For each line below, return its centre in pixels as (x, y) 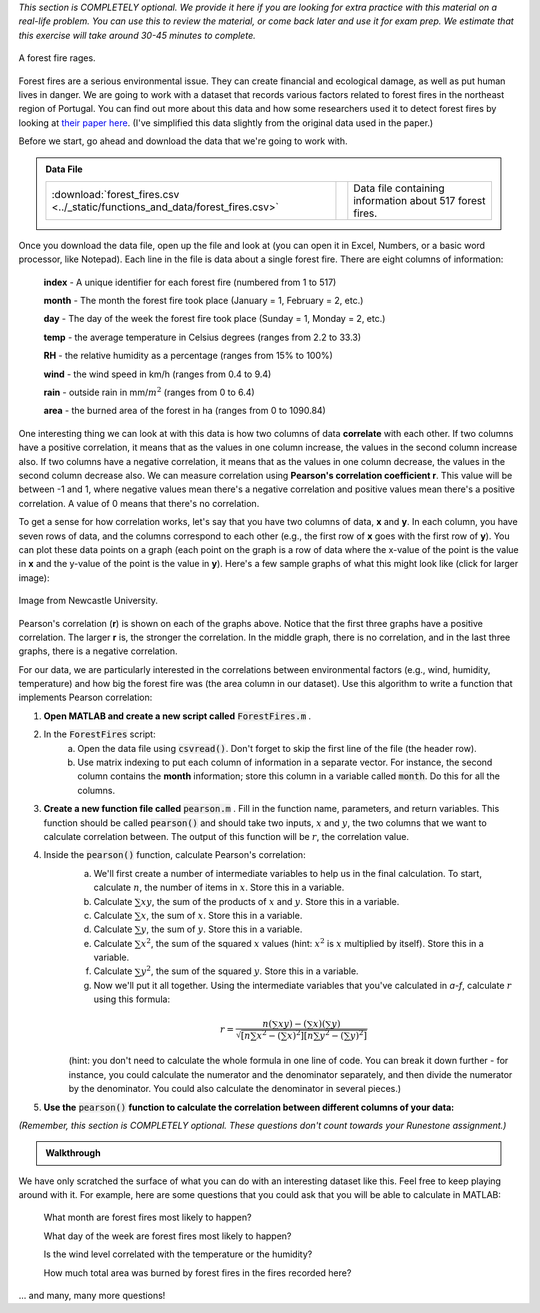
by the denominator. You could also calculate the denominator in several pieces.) (235, 1089)
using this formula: (131, 999)
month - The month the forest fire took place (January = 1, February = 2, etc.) (203, 301)
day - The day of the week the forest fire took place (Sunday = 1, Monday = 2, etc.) (214, 319)
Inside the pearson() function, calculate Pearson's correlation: (174, 855)
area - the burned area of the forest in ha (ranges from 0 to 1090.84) (185, 411)
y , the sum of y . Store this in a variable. (221, 929)
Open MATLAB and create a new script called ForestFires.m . (177, 716)
